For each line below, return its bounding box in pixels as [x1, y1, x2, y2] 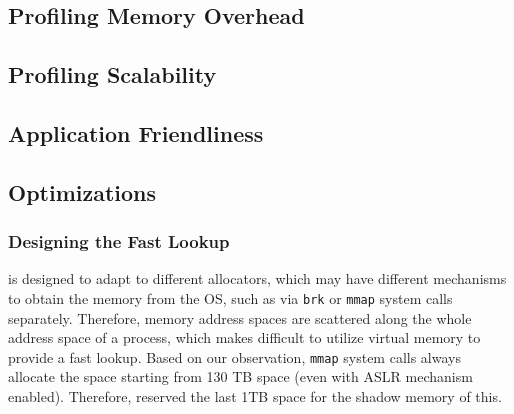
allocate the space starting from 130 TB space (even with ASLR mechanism [8, 366, 473, 387]
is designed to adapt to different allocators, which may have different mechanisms [8, 268, 507, 289]
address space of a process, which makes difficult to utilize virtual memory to [8, 327, 481, 348]
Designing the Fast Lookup [8, 229, 230, 254]
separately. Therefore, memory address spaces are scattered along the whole [8, 307, 472, 328]
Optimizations [8, 176, 157, 207]
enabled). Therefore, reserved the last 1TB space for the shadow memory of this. [8, 386, 502, 407]
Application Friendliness [8, 117, 264, 148]
